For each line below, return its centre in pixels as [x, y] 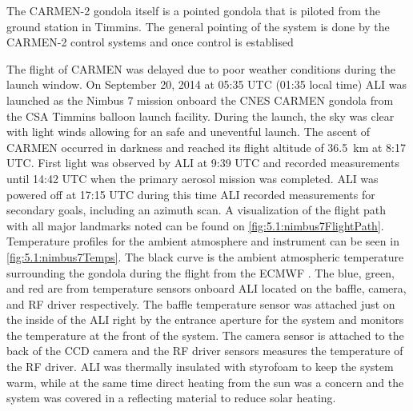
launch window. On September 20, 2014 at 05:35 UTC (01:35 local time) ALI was [206, 84]
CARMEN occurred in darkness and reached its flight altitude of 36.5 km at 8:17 [206, 147]
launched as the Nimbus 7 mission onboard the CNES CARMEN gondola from [200, 100]
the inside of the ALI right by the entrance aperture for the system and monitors [205, 319]
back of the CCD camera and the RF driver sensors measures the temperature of [205, 351]
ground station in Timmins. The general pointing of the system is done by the [198, 26]
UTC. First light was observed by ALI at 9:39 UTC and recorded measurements [203, 163]
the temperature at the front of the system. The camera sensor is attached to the [205, 335]
